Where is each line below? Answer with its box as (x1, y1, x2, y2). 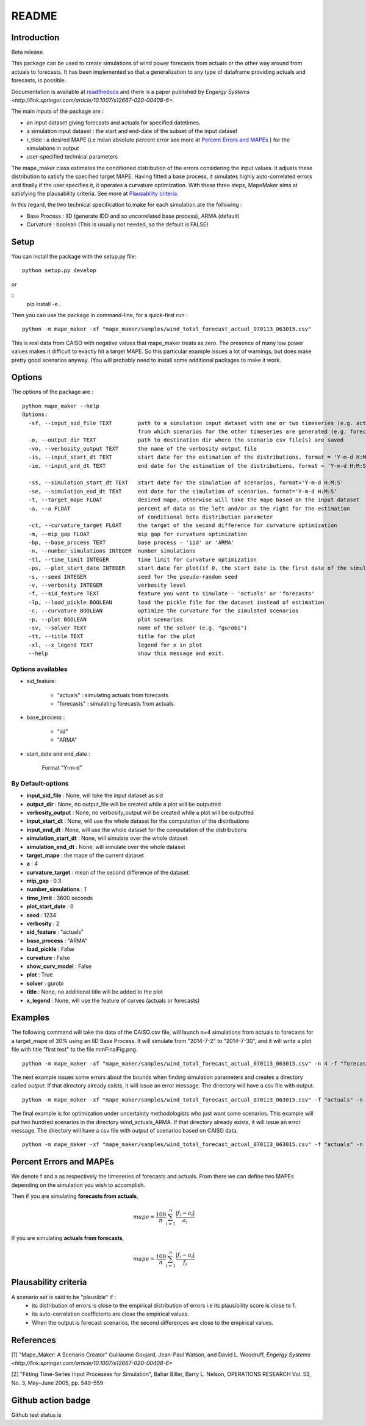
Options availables (11, 665, 68, 673)
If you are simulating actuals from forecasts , (11, 1234, 124, 1241)
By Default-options (11, 779, 70, 787)
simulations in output (26, 144, 79, 152)
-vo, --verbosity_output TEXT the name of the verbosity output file (28, 445, 257, 452)
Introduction (11, 32, 60, 43)
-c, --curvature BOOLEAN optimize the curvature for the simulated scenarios (28, 607, 299, 614)
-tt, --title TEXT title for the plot (28, 633, 196, 640)
